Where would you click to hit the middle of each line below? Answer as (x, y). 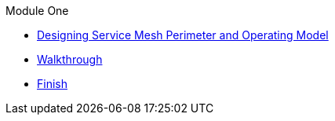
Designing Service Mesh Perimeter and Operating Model (183, 35)
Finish (52, 84)
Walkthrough (70, 59)
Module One (37, 11)
